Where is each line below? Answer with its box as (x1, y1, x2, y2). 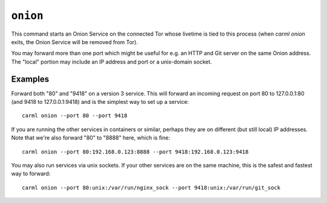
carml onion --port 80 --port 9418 (22, 112, 128, 119)
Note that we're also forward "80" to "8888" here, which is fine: (11, 134, 171, 141)
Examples (11, 74, 50, 84)
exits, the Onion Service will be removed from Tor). (11, 38, 139, 45)
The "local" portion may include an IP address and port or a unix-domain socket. (11, 58, 212, 65)
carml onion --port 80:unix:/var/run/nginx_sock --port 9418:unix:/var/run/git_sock (22, 184, 281, 191)
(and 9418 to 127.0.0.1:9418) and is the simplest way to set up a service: (11, 98, 189, 106)
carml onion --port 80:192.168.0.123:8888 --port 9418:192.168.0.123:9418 (22, 148, 249, 155)
